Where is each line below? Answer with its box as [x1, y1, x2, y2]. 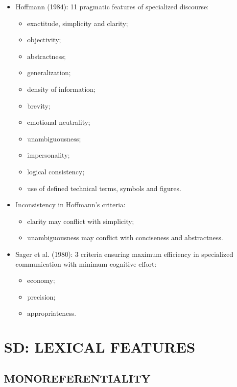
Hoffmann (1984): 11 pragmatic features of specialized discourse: [15, 1, 209, 11]
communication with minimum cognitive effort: [15, 258, 157, 269]
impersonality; [27, 150, 70, 160]
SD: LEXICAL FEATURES [4, 337, 195, 357]
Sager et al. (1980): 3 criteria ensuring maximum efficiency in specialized [15, 249, 234, 259]
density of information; [27, 83, 95, 94]
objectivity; [27, 34, 61, 45]
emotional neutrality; [27, 117, 90, 127]
